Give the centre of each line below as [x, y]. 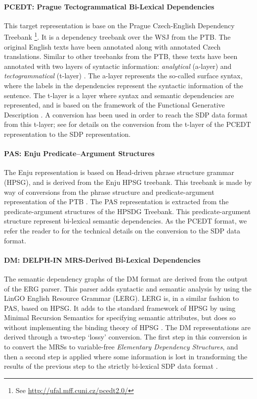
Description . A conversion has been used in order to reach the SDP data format [126, 114]
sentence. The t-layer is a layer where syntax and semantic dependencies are [119, 95]
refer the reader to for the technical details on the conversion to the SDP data [122, 230]
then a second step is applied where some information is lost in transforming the [126, 356]
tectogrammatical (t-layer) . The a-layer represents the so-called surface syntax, [123, 76]
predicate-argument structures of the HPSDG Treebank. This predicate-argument [128, 211]
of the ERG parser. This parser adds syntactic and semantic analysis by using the [128, 288]
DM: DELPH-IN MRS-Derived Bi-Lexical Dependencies [102, 259]
